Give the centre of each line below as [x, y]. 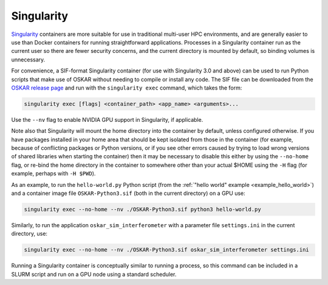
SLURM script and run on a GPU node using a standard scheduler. [94, 274]
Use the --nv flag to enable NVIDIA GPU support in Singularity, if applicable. [107, 119]
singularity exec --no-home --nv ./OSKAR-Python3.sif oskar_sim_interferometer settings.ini [166, 250]
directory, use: [29, 234]
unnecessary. [28, 59]
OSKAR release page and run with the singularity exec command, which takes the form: [127, 88]
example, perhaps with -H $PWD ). [53, 174]
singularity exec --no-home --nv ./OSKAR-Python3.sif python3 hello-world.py [142, 209]
